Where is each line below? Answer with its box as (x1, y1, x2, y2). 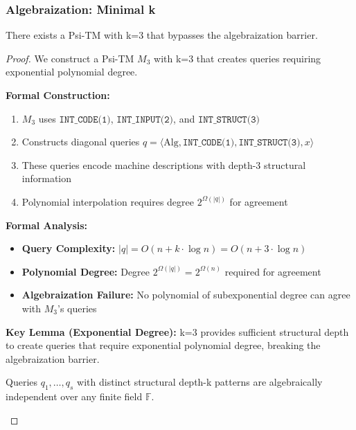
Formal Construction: (6, 88, 110, 102)
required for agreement (224, 264, 321, 278)
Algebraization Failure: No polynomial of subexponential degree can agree (21, 287, 350, 302)
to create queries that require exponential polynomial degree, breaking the (6, 338, 321, 352)
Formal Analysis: (6, 217, 88, 232)
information (21, 171, 72, 186)
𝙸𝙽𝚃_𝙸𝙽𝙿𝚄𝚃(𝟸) (116, 114, 174, 125)
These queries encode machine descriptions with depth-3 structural (21, 157, 306, 172)
